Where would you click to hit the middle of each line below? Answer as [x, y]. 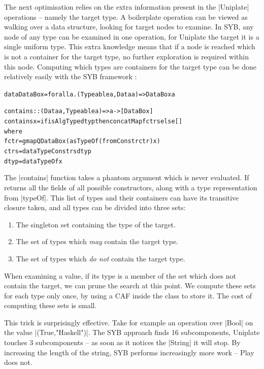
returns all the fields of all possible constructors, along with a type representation [131, 187]
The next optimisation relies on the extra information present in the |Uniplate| [127, 7]
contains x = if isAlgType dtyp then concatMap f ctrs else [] [93, 122]
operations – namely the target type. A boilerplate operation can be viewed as [126, 16]
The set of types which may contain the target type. [97, 241]
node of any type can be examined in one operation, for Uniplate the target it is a [132, 36]
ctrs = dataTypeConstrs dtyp [48, 152]
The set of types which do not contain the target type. [101, 258]
